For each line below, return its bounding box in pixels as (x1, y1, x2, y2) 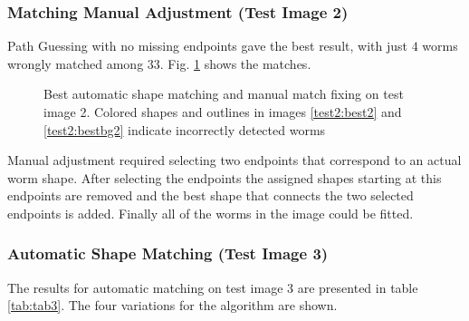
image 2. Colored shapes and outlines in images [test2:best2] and (43, 102, 402, 121)
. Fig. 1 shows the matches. (159, 53, 311, 73)
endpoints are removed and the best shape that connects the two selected (7, 186, 414, 205)
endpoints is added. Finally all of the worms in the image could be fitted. (7, 203, 414, 222)
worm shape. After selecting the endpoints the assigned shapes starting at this (7, 168, 442, 187)
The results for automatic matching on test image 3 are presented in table (7, 277, 418, 297)
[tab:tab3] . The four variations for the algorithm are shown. (7, 296, 338, 315)
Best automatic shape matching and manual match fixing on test (43, 84, 404, 103)
